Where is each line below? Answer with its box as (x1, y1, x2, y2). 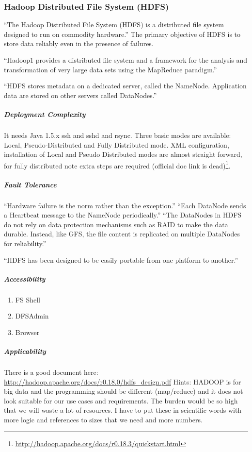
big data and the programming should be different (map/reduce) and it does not (4, 386, 243, 396)
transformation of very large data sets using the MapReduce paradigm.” (4, 64, 217, 74)
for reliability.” (4, 238, 47, 248)
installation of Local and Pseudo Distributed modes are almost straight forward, (4, 149, 242, 159)
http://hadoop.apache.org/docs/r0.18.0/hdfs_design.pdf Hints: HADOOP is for (4, 376, 241, 386)
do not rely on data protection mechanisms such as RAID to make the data (4, 219, 228, 229)
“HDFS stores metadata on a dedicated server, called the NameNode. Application (4, 81, 247, 91)
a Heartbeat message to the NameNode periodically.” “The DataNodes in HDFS (4, 210, 242, 220)
